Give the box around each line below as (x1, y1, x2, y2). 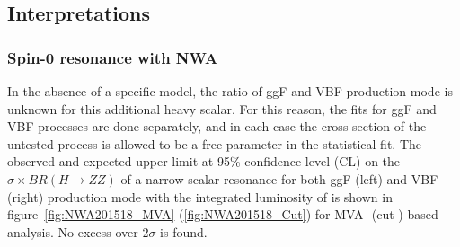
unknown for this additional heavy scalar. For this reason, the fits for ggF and (7, 99, 437, 118)
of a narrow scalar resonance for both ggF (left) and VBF (120, 169, 438, 188)
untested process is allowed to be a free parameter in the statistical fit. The (7, 134, 422, 153)
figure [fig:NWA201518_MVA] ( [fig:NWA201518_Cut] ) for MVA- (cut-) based (7, 205, 438, 224)
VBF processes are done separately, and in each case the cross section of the (7, 117, 427, 136)
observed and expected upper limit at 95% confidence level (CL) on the (7, 152, 401, 171)
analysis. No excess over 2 (7, 222, 149, 241)
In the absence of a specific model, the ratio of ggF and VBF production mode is (7, 82, 453, 100)
